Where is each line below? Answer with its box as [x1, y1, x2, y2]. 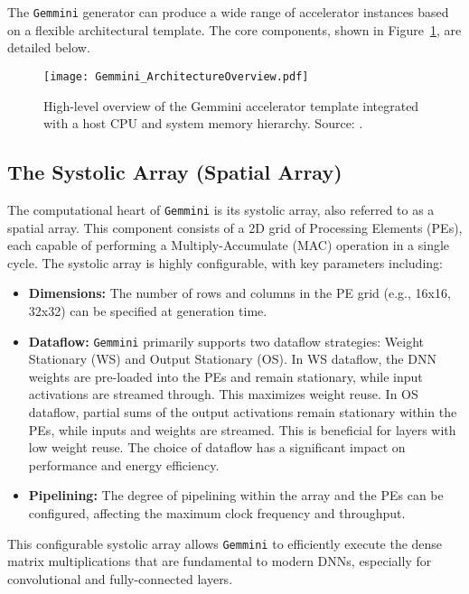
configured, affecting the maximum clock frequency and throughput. [28, 503, 406, 522]
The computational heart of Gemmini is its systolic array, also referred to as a [7, 200, 435, 218]
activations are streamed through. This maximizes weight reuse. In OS [28, 385, 418, 404]
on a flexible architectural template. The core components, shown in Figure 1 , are [7, 20, 462, 39]
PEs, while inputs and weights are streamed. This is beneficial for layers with [28, 420, 456, 439]
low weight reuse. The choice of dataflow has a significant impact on [28, 438, 406, 457]
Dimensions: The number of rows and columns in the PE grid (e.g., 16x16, [28, 283, 451, 302]
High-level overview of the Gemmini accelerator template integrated [43, 96, 419, 115]
